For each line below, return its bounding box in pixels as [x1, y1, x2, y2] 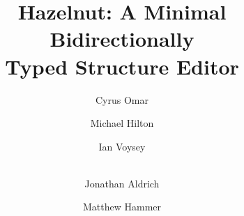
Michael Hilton [90, 116, 154, 130]
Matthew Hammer [82, 199, 162, 214]
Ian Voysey [98, 139, 146, 153]
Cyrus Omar [96, 92, 148, 107]
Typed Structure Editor [5, 52, 239, 80]
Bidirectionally [49, 24, 195, 53]
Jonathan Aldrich [84, 176, 160, 190]
